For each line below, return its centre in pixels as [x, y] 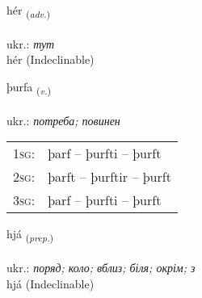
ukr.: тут [31, 43]
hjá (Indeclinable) [50, 283]
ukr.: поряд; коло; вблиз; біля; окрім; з [101, 267]
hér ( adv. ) [29, 11]
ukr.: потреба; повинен [63, 120]
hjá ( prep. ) [30, 235]
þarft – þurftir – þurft [109, 177]
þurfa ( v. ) [29, 87]
